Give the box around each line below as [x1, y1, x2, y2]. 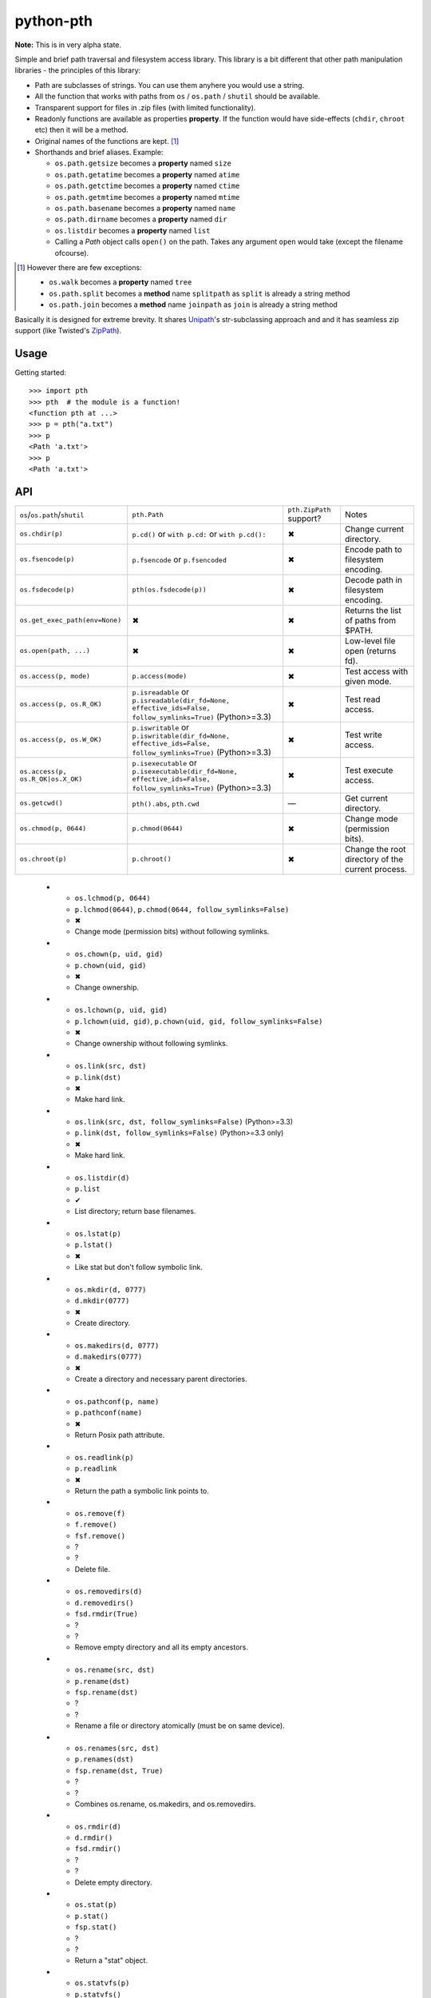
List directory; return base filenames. [74, 1207, 196, 1216]
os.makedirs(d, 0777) [74, 1341, 160, 1350]
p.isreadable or [132, 686, 190, 697]
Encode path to [344, 543, 402, 555]
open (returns [344, 645, 397, 656]
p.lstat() [74, 1240, 113, 1250]
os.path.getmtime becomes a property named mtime [54, 192, 240, 201]
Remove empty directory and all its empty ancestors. [74, 1642, 249, 1652]
